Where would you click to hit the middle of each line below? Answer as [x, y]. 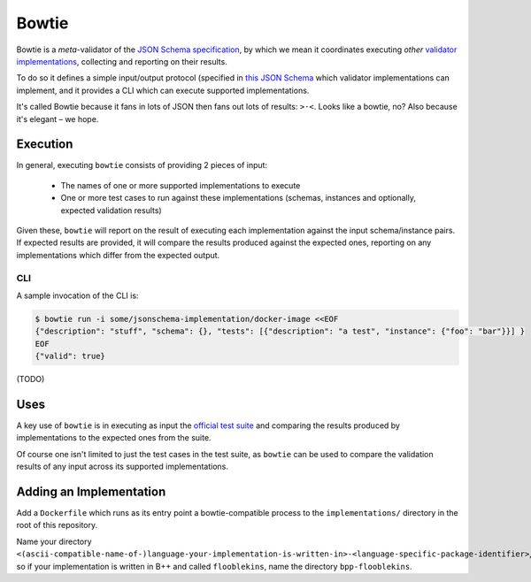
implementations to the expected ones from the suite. [114, 438]
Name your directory [54, 541]
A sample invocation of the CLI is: [77, 295]
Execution [45, 145]
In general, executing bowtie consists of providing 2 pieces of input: [142, 165]
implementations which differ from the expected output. [118, 255]
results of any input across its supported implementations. [123, 467]
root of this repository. [57, 525]
